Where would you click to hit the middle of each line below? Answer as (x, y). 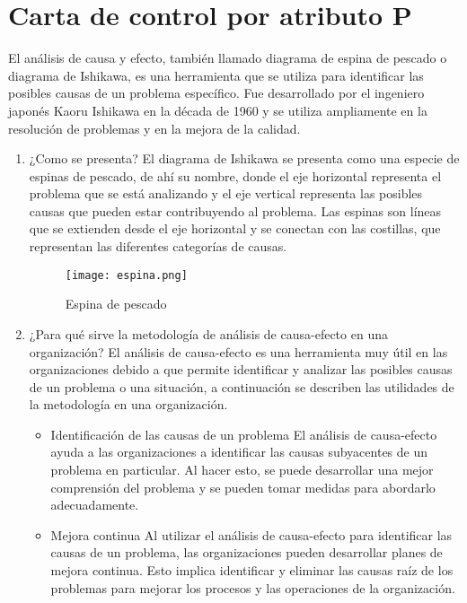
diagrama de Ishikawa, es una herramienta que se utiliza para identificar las (216, 75)
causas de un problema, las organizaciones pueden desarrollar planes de (247, 552)
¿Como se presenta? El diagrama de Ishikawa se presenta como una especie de (244, 158)
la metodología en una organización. (128, 404)
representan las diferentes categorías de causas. (158, 246)
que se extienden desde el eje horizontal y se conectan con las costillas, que (235, 228)
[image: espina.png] (126, 275)
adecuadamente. (95, 505)
